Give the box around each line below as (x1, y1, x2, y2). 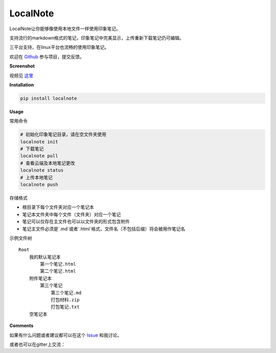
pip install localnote (20, 95, 77, 101)
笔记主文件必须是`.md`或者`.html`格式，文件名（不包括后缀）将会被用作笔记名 (22, 225, 186, 232)
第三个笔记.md (51, 290, 82, 296)
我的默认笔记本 (29, 254, 61, 260)
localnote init (20, 138, 58, 145)
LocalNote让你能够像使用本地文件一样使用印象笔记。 (9, 26, 121, 32)
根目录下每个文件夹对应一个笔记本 (22, 204, 94, 210)
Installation (9, 82, 34, 88)
